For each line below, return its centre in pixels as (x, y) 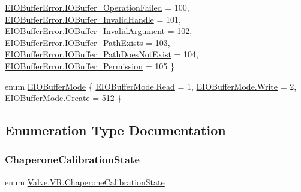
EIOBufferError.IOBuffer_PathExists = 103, (88, 42)
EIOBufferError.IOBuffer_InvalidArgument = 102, (99, 31)
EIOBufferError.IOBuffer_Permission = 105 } (90, 65)
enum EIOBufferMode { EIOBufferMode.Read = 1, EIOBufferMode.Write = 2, (151, 86)
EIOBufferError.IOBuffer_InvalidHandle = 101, (93, 19)
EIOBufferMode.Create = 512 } (63, 98)
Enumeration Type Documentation (115, 130)
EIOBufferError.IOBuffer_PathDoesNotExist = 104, (102, 54)
